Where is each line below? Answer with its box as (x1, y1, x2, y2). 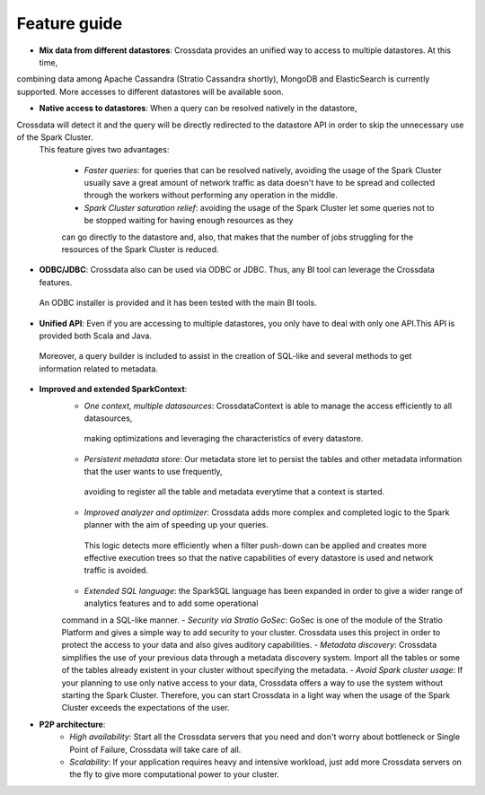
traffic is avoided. (84, 565, 148, 576)
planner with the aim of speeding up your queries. (84, 520, 269, 530)
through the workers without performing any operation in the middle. (84, 189, 339, 201)
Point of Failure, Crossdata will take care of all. (69, 744, 242, 755)
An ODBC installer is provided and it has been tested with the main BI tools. (39, 297, 318, 309)
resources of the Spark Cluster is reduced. (61, 244, 219, 255)
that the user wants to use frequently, (84, 467, 224, 477)
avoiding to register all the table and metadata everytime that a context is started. (84, 486, 385, 497)
